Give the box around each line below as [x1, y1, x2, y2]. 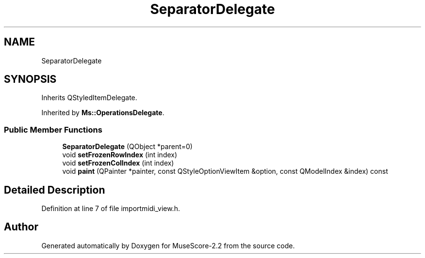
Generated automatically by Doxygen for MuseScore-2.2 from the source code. [41, 241, 295, 250]
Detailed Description [4, 183, 105, 196]
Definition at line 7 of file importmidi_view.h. [41, 204, 180, 213]
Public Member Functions [4, 124, 102, 135]
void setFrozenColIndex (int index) [62, 159, 174, 167]
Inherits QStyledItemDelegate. [41, 93, 137, 102]
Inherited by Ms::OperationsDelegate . [41, 108, 164, 117]
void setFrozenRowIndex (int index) [62, 151, 178, 159]
